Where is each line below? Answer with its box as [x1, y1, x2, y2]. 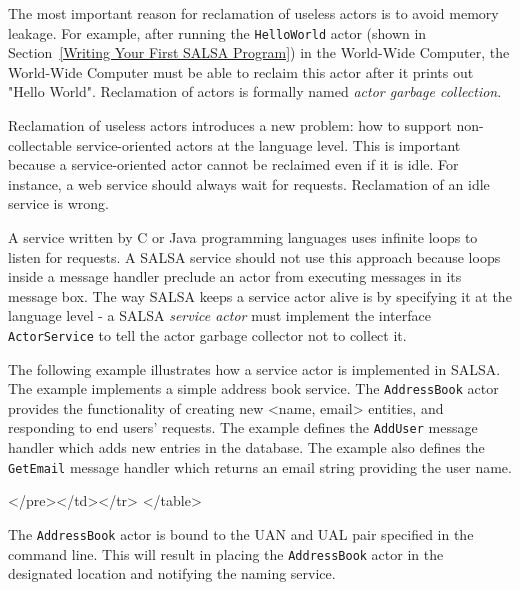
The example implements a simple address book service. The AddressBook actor [8, 378, 499, 399]
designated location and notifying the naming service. [8, 563, 336, 584]
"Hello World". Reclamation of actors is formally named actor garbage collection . [8, 81, 502, 102]
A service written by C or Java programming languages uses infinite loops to [8, 227, 478, 247]
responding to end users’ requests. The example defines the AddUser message [8, 417, 478, 438]
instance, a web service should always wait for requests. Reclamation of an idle [8, 173, 490, 194]
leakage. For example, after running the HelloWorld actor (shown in [8, 22, 427, 43]
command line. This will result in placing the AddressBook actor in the [8, 543, 444, 564]
